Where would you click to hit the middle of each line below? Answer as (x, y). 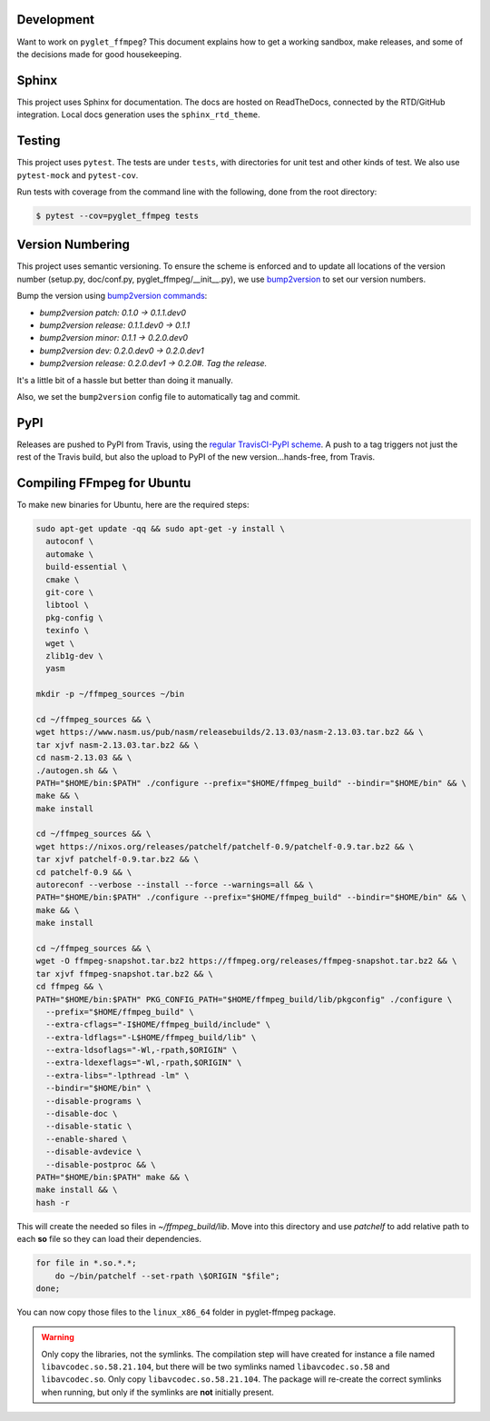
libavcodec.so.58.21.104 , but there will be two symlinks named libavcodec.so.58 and (216, 1366)
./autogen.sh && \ (77, 770)
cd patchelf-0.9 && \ (84, 872)
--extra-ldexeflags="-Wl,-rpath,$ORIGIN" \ (144, 1063)
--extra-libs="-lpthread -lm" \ (118, 1075)
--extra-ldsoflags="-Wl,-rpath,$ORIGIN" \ (142, 1050)
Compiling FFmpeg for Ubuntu (104, 483)
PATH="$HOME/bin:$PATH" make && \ (113, 1177)
